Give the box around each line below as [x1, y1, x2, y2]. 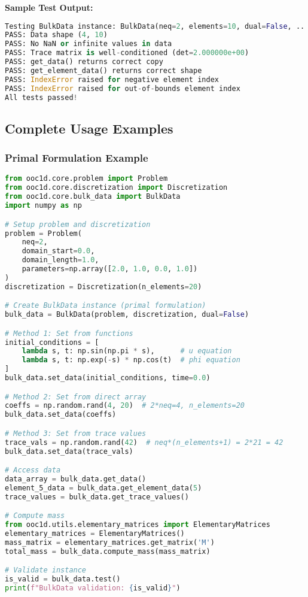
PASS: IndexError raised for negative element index [5, 75, 219, 84]
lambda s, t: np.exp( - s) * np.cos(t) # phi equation [22, 356, 240, 365]
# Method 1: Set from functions [5, 329, 133, 338]
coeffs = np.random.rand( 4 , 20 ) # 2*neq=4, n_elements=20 [5, 401, 245, 410]
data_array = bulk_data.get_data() [5, 475, 147, 484]
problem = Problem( [5, 229, 82, 238]
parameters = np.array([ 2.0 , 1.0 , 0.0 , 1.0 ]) [22, 265, 198, 273]
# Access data [5, 466, 61, 475]
